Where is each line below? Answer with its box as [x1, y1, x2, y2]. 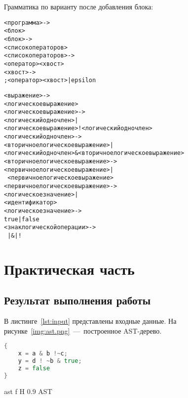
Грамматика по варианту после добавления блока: [4, 1, 153, 11]
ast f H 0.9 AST [4, 386, 52, 396]
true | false [4, 215, 39, 223]
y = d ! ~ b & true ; [18, 357, 82, 365]
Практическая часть [4, 258, 135, 279]
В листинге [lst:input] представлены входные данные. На [4, 316, 177, 326]
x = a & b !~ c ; [18, 350, 68, 357]
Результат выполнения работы [4, 293, 151, 308]
